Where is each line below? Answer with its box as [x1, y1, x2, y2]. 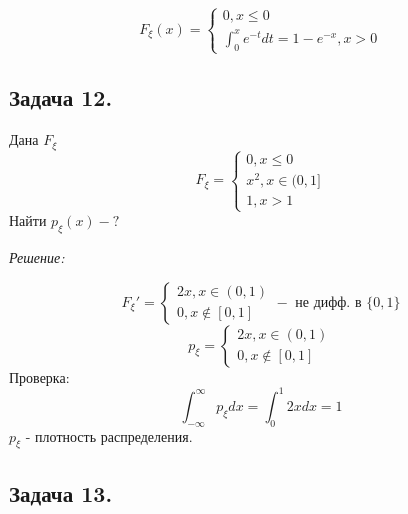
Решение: [9, 247, 65, 268]
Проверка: [9, 366, 70, 387]
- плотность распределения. [25, 425, 193, 446]
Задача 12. [9, 82, 113, 113]
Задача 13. [9, 477, 113, 508]
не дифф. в [295, 295, 362, 310]
